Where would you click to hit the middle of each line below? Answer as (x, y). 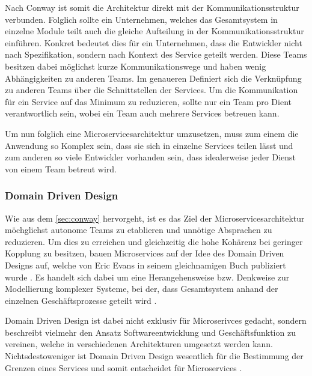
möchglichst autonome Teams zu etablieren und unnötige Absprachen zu (139, 230)
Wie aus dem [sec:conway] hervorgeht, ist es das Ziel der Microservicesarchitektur (155, 218)
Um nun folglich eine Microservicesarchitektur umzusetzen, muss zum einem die (152, 133)
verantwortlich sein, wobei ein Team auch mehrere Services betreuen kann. (142, 113)
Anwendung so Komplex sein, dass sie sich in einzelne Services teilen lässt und (149, 145)
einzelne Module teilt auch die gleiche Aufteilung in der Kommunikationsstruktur (154, 31)
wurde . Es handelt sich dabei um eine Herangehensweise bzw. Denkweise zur (147, 277)
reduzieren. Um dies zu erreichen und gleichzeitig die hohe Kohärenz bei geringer (154, 241)
